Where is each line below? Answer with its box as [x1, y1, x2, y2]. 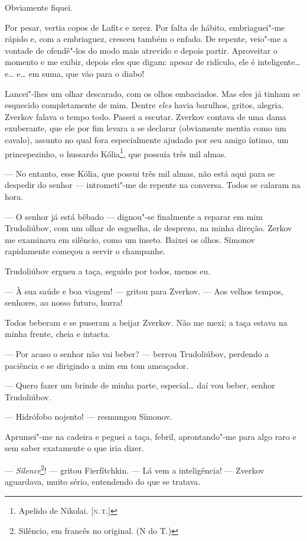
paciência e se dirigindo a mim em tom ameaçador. [5, 359, 189, 371]
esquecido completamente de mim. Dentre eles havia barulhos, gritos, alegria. [5, 99, 284, 111]
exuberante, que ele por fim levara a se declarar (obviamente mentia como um [5, 122, 286, 134]
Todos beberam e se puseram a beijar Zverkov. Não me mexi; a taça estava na [5, 316, 288, 328]
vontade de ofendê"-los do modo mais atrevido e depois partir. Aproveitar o [5, 44, 277, 56]
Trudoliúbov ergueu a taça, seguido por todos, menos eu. [5, 264, 211, 277]
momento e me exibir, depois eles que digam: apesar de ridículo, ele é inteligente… [5, 56, 301, 68]
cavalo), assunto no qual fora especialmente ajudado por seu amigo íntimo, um [5, 133, 289, 145]
